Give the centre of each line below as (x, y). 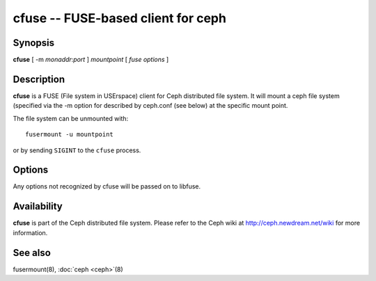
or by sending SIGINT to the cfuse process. (77, 150)
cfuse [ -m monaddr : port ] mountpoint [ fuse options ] (91, 60)
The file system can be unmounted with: (71, 118)
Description (39, 79)
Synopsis (34, 43)
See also (32, 253)
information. (30, 232)
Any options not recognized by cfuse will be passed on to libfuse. (107, 186)
